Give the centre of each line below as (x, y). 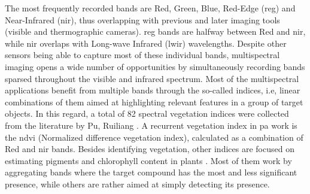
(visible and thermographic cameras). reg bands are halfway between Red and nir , (155, 31)
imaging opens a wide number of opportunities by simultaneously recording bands (155, 66)
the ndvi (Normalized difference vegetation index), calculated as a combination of (154, 137)
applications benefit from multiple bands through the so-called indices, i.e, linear (153, 90)
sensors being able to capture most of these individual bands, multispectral (142, 55)
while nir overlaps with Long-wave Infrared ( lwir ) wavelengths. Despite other (146, 43)
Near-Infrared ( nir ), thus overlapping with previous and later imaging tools (142, 19)
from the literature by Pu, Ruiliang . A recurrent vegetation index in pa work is (151, 125)
